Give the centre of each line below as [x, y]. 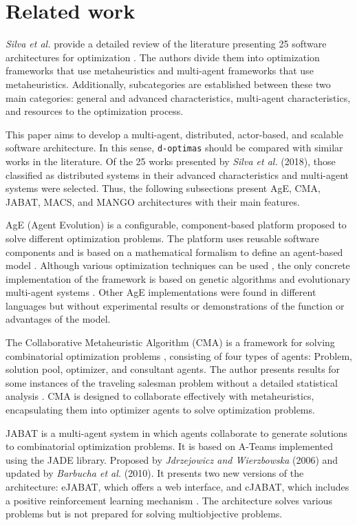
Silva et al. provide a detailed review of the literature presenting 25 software [166, 44]
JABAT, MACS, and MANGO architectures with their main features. [153, 201]
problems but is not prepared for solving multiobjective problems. [144, 514]
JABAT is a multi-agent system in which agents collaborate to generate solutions [177, 432]
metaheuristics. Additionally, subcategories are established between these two [168, 84]
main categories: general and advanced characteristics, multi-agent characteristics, [178, 97]
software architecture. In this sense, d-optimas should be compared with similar [174, 148]
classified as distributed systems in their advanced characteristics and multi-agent [177, 174]
